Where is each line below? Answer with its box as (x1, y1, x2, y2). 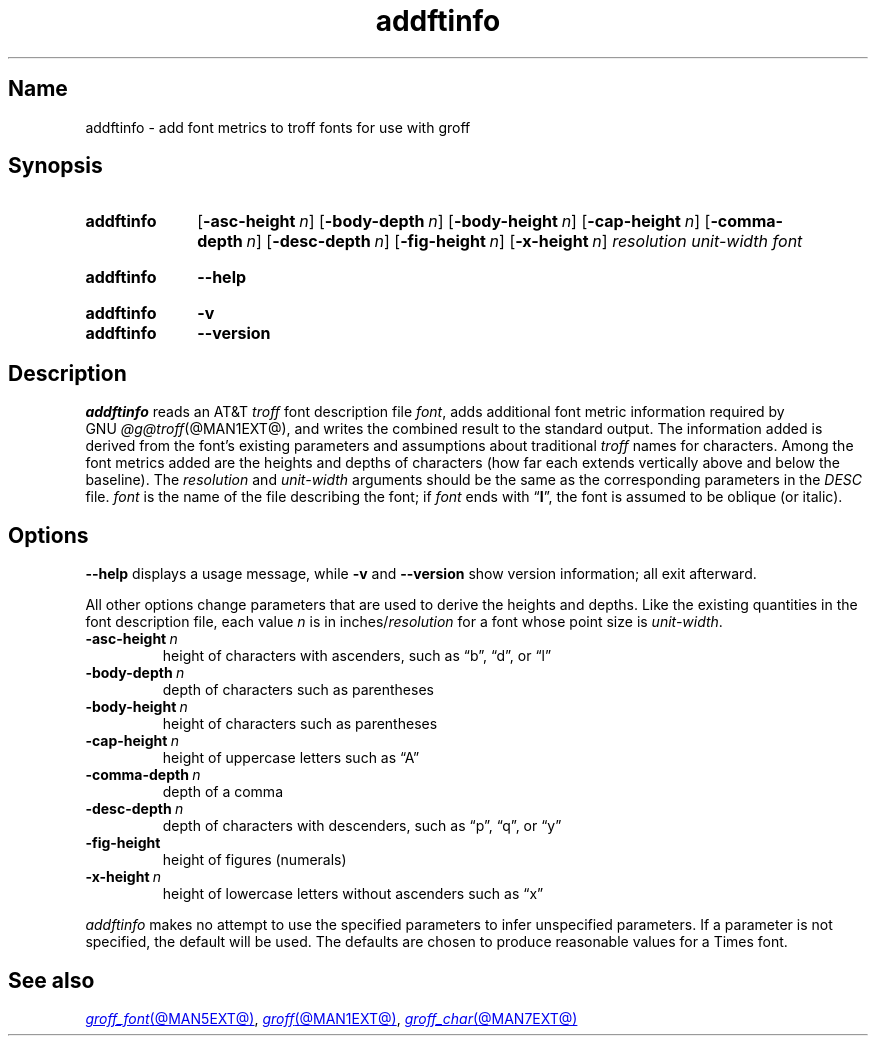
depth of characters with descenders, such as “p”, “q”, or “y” (162, 817, 562, 835)
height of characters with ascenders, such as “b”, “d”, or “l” (162, 647, 552, 665)
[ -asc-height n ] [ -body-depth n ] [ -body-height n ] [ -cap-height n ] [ (197, 211, 711, 232)
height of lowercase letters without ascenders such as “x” (162, 885, 544, 903)
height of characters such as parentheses (162, 715, 438, 733)
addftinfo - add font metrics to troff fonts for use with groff (85, 118, 471, 136)
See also (8, 967, 95, 993)
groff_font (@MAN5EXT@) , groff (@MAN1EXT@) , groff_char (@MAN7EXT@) (85, 1009, 578, 1027)
